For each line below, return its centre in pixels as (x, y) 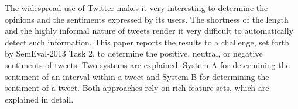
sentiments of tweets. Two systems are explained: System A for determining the (147, 64)
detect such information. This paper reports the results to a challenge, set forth (147, 42)
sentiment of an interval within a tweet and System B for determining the (137, 76)
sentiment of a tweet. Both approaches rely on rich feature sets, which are (137, 88)
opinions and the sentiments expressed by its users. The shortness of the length (147, 19)
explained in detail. (39, 99)
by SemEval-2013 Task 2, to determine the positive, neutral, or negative (134, 53)
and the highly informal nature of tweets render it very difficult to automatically (149, 31)
